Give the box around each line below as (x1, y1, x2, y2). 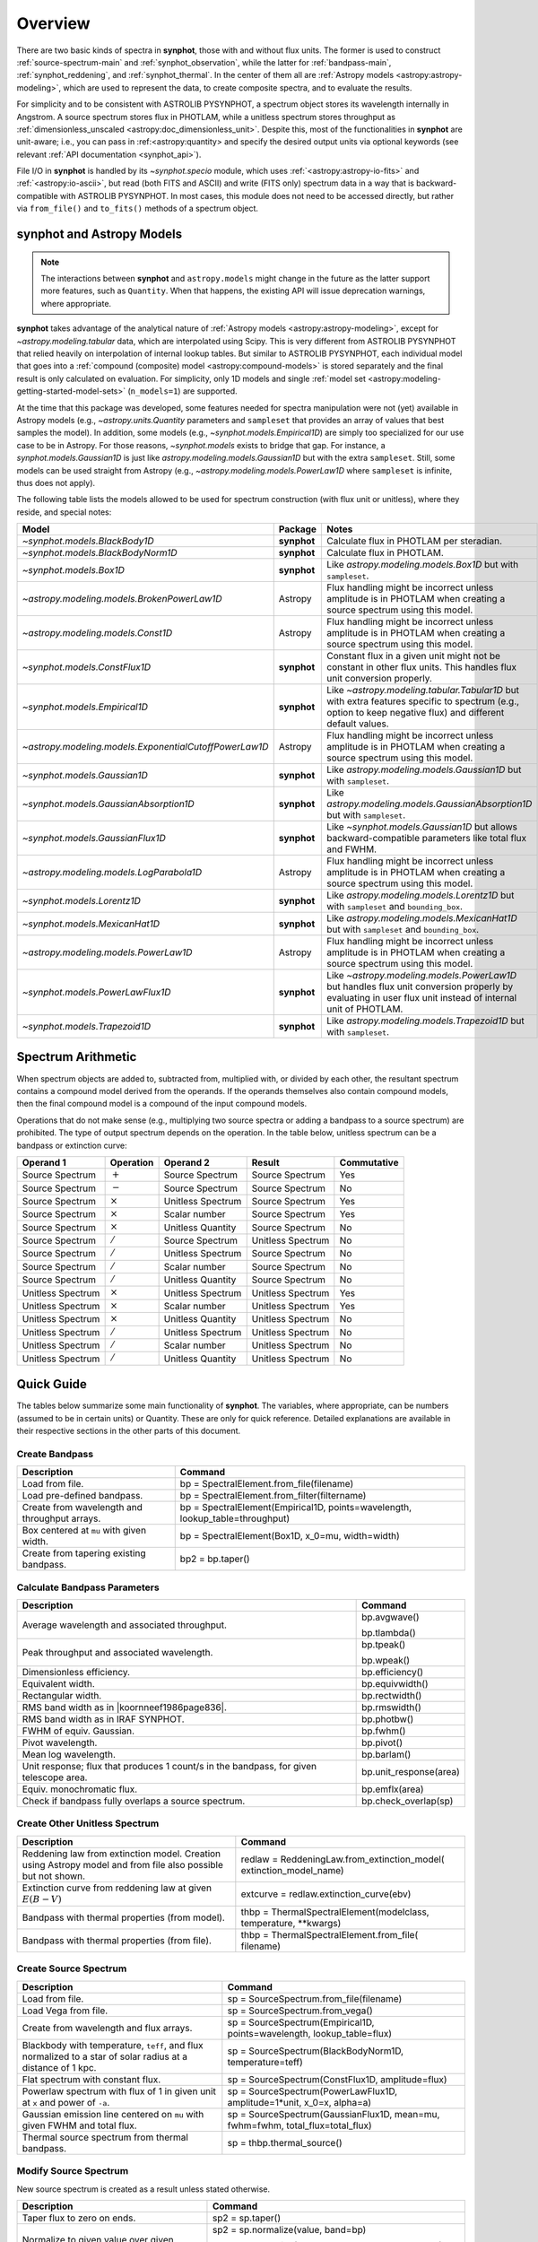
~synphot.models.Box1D (22, 564, 125, 577)
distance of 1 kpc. (22, 2061, 97, 2073)
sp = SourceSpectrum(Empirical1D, (227, 2016, 375, 2029)
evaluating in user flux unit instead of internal (326, 992, 517, 1004)
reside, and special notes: (16, 507, 112, 517)
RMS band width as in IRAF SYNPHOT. (22, 1713, 185, 1725)
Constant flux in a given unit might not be (326, 650, 501, 663)
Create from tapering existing (22, 1547, 146, 1560)
